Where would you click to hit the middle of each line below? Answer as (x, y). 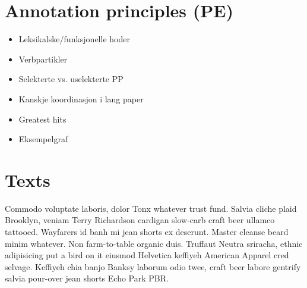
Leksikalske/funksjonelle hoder (74, 39)
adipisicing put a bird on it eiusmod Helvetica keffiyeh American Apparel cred (147, 255)
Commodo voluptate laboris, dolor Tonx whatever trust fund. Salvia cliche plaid (151, 208)
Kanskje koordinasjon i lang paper (81, 98)
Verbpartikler (43, 59)
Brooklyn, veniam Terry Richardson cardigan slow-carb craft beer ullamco (140, 220)
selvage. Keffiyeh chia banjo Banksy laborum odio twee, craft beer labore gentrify (153, 266)
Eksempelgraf (43, 139)
